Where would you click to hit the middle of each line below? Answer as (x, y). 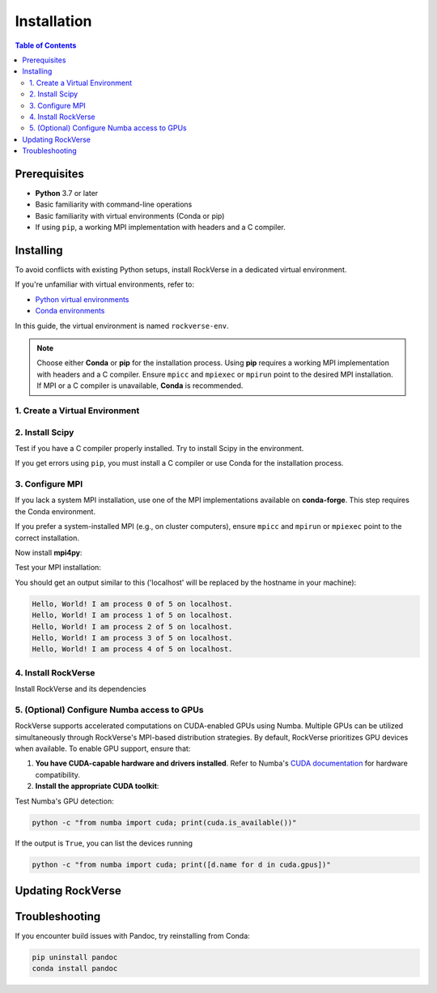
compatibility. (58, 774)
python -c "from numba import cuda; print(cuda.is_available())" (164, 823)
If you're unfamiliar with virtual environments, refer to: (104, 284)
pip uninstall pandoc (75, 957)
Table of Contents (46, 45)
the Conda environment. (55, 511)
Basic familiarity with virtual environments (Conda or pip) (130, 215)
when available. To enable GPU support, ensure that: (103, 748)
